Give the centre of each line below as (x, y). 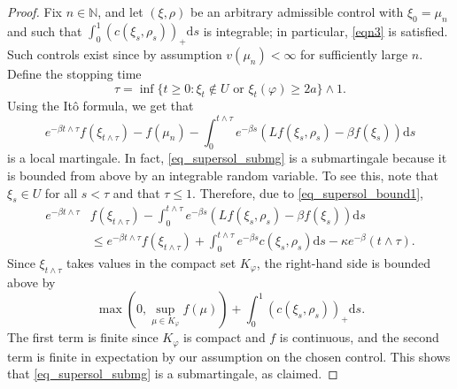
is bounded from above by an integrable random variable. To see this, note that (223, 175)
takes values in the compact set (151, 263)
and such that (45, 31)
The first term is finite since (83, 337)
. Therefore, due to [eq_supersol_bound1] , (308, 192)
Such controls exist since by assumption (115, 54)
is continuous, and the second (359, 337)
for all (61, 192)
